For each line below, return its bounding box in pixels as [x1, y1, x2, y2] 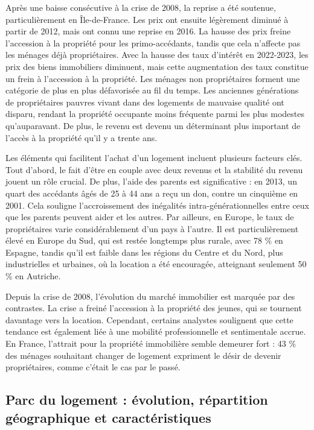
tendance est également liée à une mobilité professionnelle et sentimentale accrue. [5, 325, 306, 338]
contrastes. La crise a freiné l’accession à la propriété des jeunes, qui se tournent [5, 302, 302, 314]
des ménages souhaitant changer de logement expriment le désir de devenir [5, 349, 281, 361]
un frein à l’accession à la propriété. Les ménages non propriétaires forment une [5, 72, 300, 84]
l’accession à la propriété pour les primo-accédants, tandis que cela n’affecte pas [5, 36, 301, 49]
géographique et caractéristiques [5, 408, 211, 426]
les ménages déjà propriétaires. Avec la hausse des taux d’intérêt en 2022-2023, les [5, 48, 309, 61]
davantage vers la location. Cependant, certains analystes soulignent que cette [5, 313, 293, 326]
